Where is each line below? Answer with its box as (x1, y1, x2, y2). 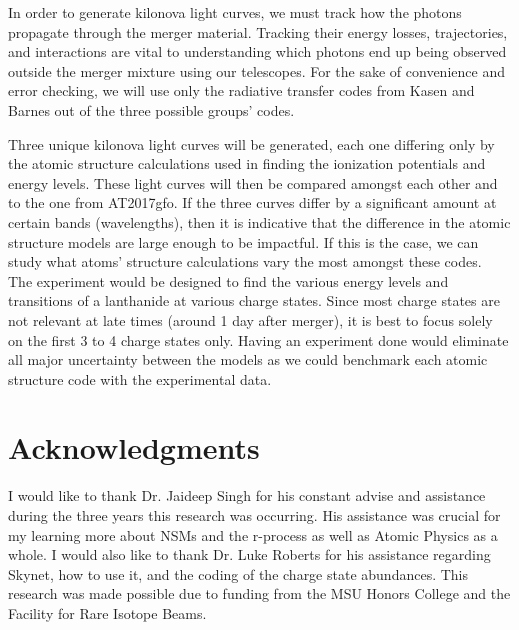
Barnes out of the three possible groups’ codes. (8, 99, 295, 120)
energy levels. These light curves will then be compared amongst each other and (8, 172, 498, 193)
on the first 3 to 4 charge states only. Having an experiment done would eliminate (8, 329, 509, 350)
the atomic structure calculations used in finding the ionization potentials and (8, 153, 486, 174)
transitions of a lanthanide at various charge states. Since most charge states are (8, 290, 500, 311)
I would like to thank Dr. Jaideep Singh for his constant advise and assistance (8, 485, 486, 506)
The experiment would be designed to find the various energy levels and (8, 270, 449, 291)
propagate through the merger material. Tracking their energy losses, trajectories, (8, 21, 508, 42)
